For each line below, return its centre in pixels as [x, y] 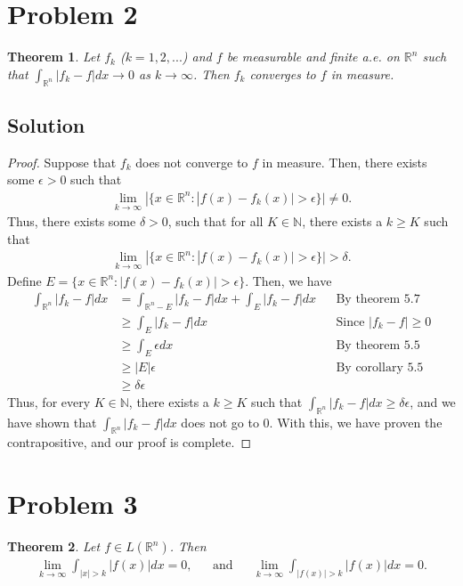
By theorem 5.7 [378, 300]
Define [24, 280]
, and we [433, 401]
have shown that [52, 422]
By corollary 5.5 [380, 367]
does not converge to [192, 162]
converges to [283, 73]
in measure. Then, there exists [345, 162]
